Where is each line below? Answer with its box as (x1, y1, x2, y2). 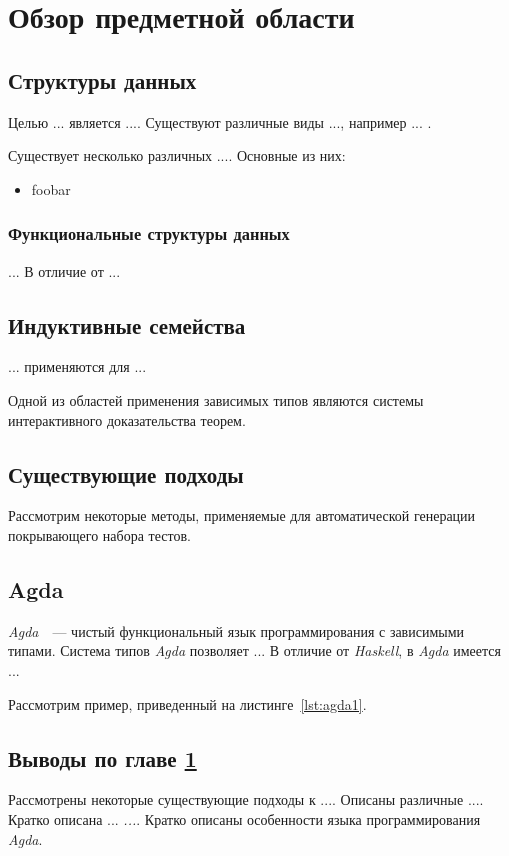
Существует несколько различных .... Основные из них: (8, 145, 346, 166)
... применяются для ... (8, 356, 147, 377)
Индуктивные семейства (8, 309, 246, 340)
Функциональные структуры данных (8, 221, 290, 246)
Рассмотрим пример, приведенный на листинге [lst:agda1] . (8, 693, 367, 714)
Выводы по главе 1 (8, 742, 197, 773)
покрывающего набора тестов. (8, 524, 191, 545)
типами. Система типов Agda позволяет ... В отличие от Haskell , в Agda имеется (8, 640, 501, 661)
